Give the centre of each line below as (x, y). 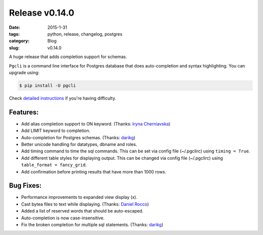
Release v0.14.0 (42, 13)
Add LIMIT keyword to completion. (56, 131)
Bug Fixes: (25, 186)
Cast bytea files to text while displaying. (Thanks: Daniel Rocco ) (85, 204)
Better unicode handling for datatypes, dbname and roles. (79, 144)
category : (19, 41)
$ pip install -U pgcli (48, 85)
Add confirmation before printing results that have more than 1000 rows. (94, 171)
